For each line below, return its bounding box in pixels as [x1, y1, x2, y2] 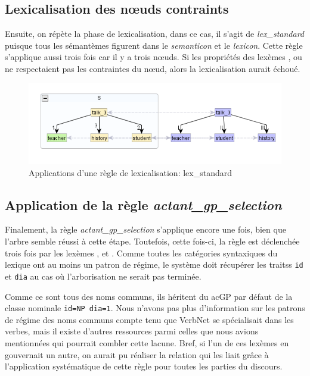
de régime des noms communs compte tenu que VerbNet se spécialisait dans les [5, 313, 294, 325]
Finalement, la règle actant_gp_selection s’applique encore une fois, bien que [5, 223, 286, 236]
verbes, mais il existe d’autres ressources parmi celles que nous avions [5, 325, 259, 337]
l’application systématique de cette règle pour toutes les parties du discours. [5, 360, 283, 372]
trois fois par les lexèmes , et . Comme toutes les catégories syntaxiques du [5, 246, 278, 259]
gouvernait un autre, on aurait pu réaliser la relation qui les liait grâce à [5, 348, 269, 361]
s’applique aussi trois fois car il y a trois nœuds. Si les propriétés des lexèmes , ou [5, 51, 302, 63]
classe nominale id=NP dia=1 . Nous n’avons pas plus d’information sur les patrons [5, 302, 305, 314]
